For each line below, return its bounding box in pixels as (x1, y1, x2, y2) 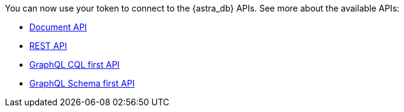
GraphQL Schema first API (29, 78, 135, 88)
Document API (29, 22, 87, 32)
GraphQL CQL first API (29, 59, 120, 70)
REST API (29, 41, 67, 51)
